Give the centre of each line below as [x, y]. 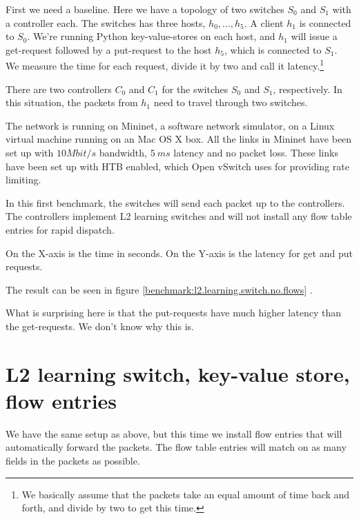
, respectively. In [308, 89]
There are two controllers [59, 89]
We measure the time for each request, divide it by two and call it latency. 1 [165, 65]
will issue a [314, 36]
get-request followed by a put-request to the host [109, 49]
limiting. [23, 180]
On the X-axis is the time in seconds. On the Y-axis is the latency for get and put [179, 253]
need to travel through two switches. [231, 102]
